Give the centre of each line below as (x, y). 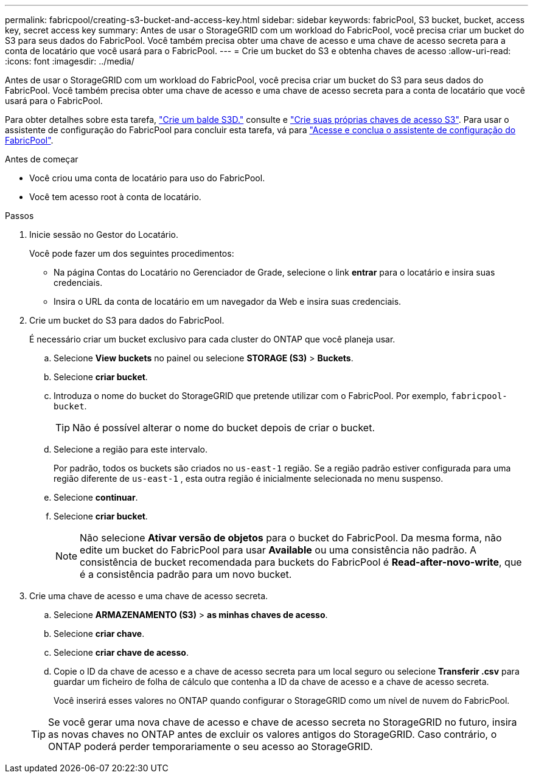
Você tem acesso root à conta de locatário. (115, 197)
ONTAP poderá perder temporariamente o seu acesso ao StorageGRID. (211, 746)
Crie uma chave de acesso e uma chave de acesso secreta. (149, 596)
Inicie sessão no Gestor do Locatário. (104, 234)
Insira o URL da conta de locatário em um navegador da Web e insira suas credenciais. (228, 301)
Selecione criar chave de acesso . (121, 652)
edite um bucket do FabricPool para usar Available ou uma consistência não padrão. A (278, 550)
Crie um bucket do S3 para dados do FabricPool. (127, 320)
